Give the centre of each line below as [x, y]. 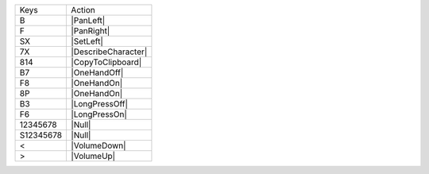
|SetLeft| [87, 41]
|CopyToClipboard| [106, 62]
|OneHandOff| [97, 73]
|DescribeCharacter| [109, 52]
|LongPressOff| [100, 104]
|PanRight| [91, 31]
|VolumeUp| [93, 156]
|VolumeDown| [99, 145]
